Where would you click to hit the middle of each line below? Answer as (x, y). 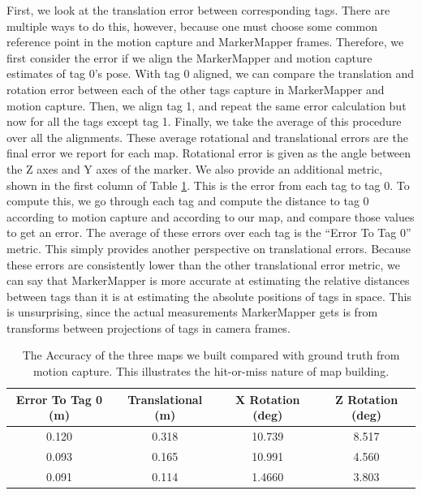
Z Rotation (366, 399)
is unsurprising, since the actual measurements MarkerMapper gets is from (192, 312)
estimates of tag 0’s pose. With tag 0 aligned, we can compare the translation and (211, 73)
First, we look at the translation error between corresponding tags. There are (198, 10)
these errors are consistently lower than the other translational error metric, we (203, 264)
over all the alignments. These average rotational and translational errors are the (207, 137)
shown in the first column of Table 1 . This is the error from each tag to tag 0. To (208, 185)
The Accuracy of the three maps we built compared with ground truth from (211, 355)
